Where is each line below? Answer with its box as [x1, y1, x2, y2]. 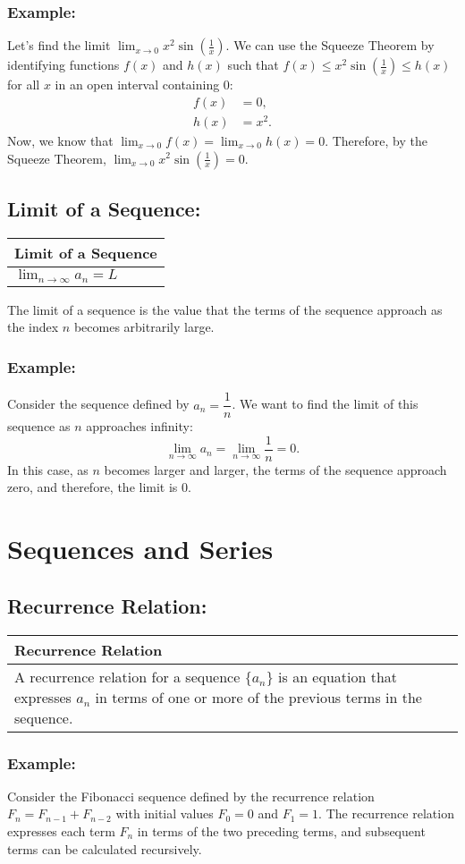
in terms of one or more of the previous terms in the [95, 686, 422, 707]
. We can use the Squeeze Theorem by [225, 36, 435, 55]
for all [7, 75, 40, 94]
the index [7, 318, 59, 336]
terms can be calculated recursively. [7, 839, 202, 858]
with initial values [115, 804, 214, 823]
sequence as [7, 417, 71, 436]
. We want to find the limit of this [232, 394, 418, 413]
